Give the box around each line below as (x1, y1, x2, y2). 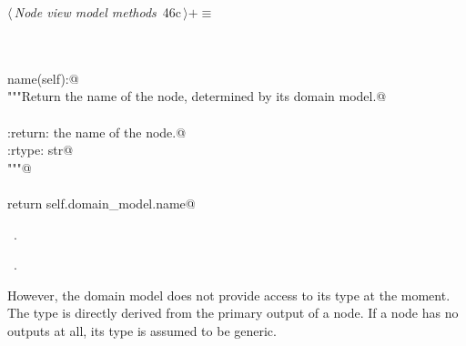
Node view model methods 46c (14, 3, 182, 21)
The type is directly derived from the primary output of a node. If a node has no (7, 303, 459, 322)
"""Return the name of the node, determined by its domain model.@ (7, 86, 387, 106)
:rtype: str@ (7, 140, 74, 159)
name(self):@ (7, 68, 79, 87)
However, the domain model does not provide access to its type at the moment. (7, 285, 451, 304)
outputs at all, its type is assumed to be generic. (7, 321, 277, 340)
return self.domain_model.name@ (7, 193, 196, 212)
